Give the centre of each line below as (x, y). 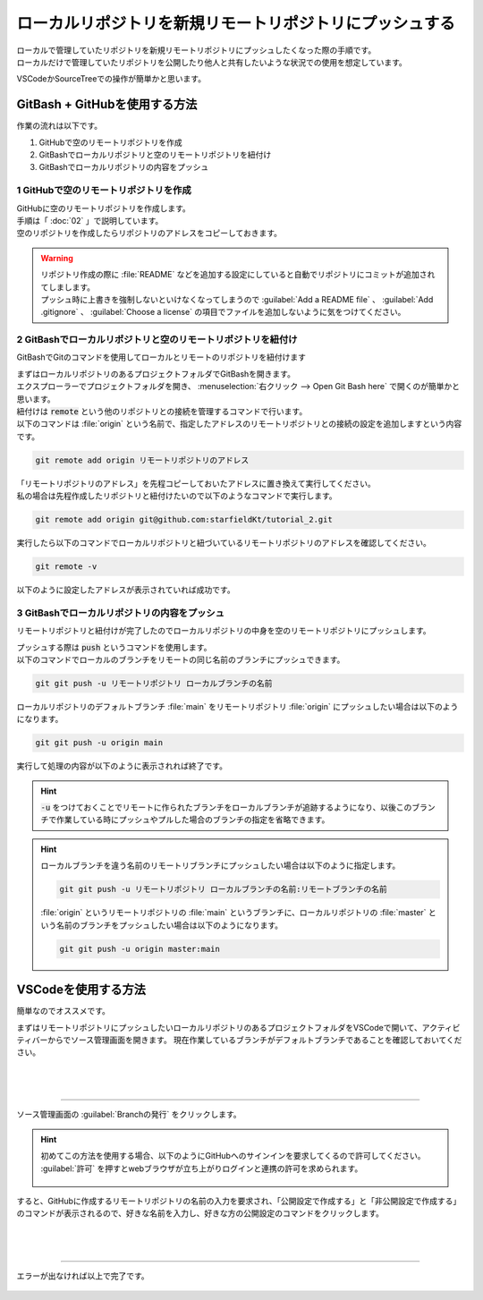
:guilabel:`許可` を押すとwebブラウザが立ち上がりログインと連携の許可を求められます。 (202, 1168)
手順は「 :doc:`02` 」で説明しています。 (90, 220)
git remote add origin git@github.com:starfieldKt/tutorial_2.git (184, 520)
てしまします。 (68, 287)
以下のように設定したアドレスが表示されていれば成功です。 (126, 590)
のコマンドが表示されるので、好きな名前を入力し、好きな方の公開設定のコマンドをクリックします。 (200, 1213)
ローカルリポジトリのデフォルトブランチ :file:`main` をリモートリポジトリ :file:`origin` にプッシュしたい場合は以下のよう (237, 706)
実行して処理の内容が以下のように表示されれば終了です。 (122, 766)
